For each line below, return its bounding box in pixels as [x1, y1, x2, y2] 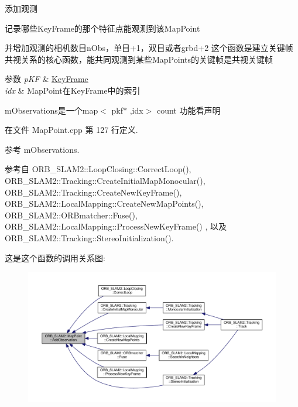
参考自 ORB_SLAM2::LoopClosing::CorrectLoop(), [5, 163, 191, 175]
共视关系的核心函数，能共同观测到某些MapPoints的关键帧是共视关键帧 [5, 53, 273, 65]
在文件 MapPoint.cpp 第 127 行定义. [5, 124, 138, 136]
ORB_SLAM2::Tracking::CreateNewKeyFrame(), [5, 186, 182, 198]
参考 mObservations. [5, 143, 80, 155]
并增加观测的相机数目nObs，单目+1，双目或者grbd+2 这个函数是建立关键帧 [5, 42, 293, 54]
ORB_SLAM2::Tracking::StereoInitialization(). [5, 231, 174, 244]
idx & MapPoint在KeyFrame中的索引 [5, 84, 141, 96]
